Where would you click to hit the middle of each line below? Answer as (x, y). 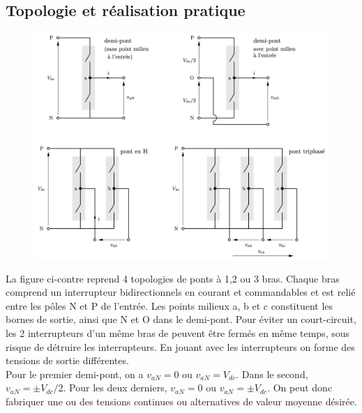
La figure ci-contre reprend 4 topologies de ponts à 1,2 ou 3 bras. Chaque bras (173, 278)
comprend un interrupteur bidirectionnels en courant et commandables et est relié (181, 292)
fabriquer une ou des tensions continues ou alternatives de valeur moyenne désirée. (181, 401)
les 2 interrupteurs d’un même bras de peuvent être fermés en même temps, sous (178, 332)
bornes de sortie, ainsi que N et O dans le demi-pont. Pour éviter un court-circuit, (181, 319)
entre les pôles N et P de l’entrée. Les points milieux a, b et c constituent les (169, 305)
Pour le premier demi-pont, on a (75, 374)
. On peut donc (300, 388)
